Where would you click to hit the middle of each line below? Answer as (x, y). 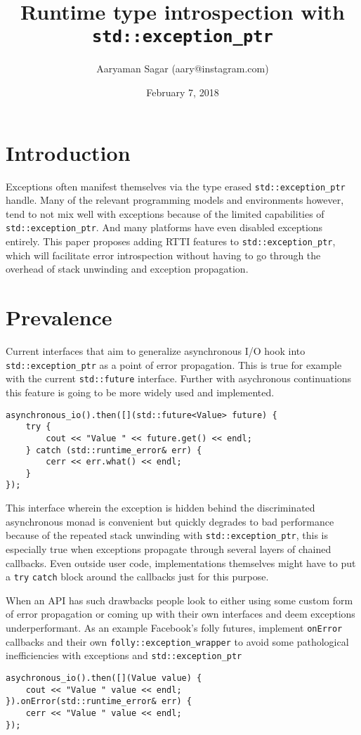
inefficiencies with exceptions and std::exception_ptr (124, 655)
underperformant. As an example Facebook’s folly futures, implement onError (174, 627)
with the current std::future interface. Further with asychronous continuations (179, 378)
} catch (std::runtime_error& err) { (114, 450)
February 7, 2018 (183, 92)
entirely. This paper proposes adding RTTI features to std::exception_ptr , (171, 241)
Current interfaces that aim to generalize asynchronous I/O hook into (156, 351)
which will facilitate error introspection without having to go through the (163, 255)
